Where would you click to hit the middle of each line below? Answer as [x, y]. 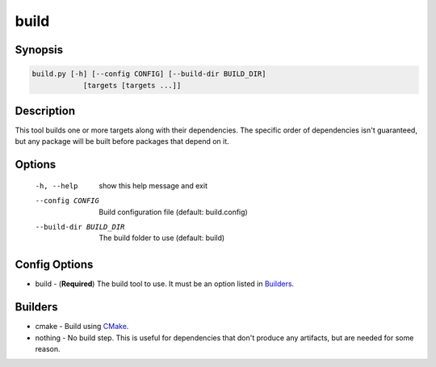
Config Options [54, 265]
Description [45, 110]
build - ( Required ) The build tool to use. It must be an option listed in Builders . [165, 284]
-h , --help [57, 186]
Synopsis [39, 50]
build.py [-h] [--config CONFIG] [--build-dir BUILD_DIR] [149, 74]
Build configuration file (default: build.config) [173, 212]
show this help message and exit [153, 185]
